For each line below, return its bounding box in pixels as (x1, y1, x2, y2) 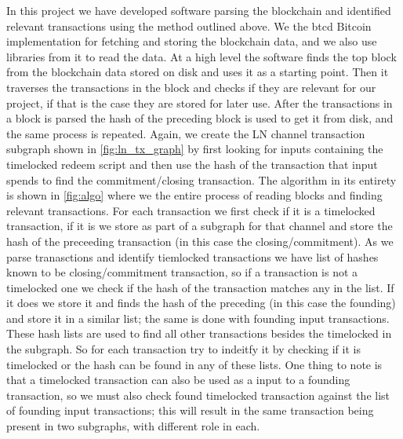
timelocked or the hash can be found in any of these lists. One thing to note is (6, 356, 383, 372)
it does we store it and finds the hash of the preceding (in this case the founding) (6, 294, 396, 311)
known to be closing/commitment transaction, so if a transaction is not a (6, 264, 358, 280)
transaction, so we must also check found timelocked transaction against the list (6, 386, 390, 403)
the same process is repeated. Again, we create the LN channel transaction (6, 125, 365, 141)
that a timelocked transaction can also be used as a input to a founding (6, 371, 350, 388)
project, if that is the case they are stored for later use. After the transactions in (6, 94, 393, 111)
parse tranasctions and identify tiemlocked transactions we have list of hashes (6, 248, 379, 265)
